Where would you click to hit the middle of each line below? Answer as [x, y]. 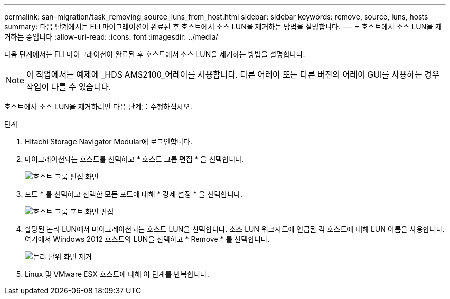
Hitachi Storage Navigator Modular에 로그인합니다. [109, 142]
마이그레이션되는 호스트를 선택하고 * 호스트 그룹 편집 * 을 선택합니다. [135, 159]
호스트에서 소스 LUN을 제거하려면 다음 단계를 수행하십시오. [98, 107]
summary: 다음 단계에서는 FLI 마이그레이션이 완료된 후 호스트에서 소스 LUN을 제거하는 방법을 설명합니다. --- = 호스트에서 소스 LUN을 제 [223, 26]
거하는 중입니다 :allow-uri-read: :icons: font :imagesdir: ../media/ [111, 37]
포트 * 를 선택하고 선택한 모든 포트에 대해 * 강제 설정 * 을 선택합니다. [134, 194]
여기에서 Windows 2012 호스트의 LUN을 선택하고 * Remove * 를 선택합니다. [147, 239]
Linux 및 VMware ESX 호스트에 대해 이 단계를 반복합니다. [117, 274]
